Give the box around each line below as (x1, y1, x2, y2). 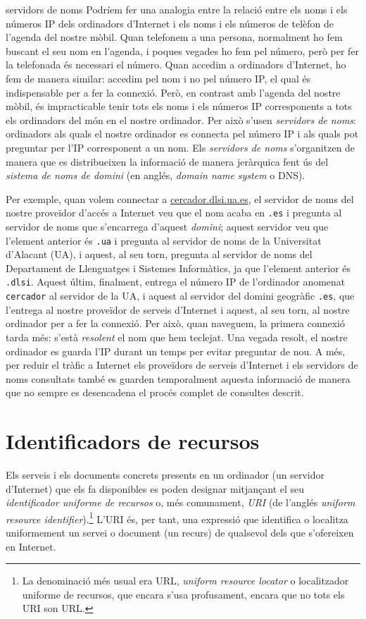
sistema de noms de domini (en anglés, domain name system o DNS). (6, 168, 305, 183)
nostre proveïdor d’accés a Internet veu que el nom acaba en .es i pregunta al (6, 205, 342, 220)
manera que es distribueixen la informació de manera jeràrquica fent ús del (6, 154, 329, 168)
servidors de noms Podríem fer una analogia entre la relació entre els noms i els (6, 2, 348, 16)
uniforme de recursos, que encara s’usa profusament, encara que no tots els (22, 587, 345, 601)
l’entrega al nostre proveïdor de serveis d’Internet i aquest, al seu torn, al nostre (6, 302, 350, 317)
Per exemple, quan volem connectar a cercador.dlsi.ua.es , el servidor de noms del (6, 191, 354, 206)
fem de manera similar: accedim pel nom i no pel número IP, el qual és (6, 71, 311, 85)
